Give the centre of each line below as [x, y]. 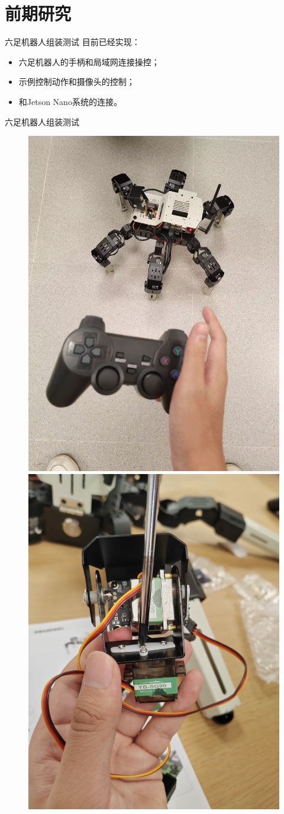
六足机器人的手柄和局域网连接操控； [89, 61]
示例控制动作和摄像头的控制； [77, 82]
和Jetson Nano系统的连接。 [70, 101]
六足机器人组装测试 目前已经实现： [72, 42]
